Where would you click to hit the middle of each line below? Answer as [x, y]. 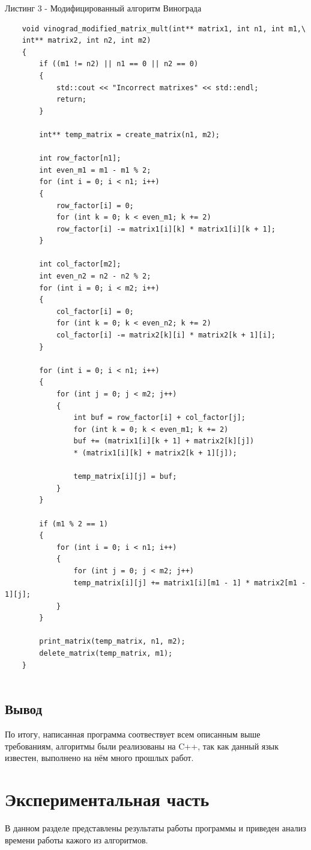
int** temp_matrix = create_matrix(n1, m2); [129, 134]
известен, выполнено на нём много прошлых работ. [99, 758]
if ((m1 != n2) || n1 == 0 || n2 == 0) [119, 64]
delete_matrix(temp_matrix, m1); [106, 654]
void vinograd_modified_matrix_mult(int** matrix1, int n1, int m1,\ [164, 29]
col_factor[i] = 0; [95, 311]
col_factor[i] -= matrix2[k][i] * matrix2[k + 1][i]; [166, 335]
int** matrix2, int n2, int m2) [86, 41]
